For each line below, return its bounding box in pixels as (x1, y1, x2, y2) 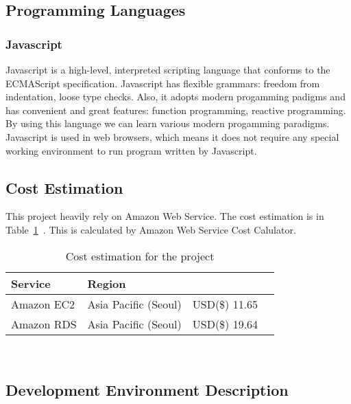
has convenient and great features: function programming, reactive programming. (5, 102, 346, 117)
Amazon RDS (11, 315, 77, 332)
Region (87, 275, 126, 291)
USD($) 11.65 (192, 295, 258, 312)
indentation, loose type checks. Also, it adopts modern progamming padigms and (5, 89, 346, 104)
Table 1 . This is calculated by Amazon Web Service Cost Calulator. (5, 222, 296, 236)
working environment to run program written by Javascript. (5, 143, 257, 157)
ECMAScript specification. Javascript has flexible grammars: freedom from (5, 76, 320, 90)
